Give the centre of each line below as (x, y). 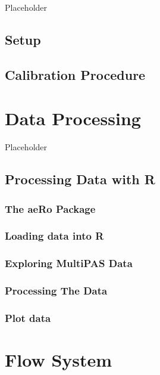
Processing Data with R (80, 179)
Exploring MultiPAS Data (69, 263)
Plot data (28, 317)
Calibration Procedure (75, 74)
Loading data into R (54, 236)
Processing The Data (56, 291)
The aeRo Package (50, 208)
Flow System (59, 360)
